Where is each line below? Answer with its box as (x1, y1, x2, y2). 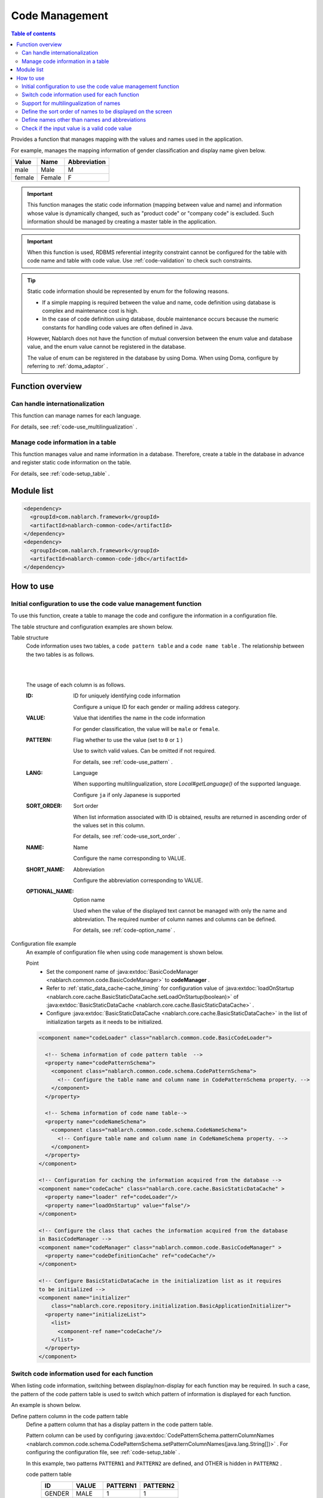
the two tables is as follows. (26, 651, 95, 658)
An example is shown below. (11, 1402, 81, 1409)
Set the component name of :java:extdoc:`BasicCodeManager (46, 968, 199, 975)
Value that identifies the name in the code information (73, 714, 206, 721)
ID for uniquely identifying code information (73, 692, 181, 699)
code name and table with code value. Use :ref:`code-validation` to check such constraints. (27, 257, 252, 264)
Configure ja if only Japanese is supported (73, 791, 181, 798)
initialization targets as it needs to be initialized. (46, 1018, 163, 1025)
